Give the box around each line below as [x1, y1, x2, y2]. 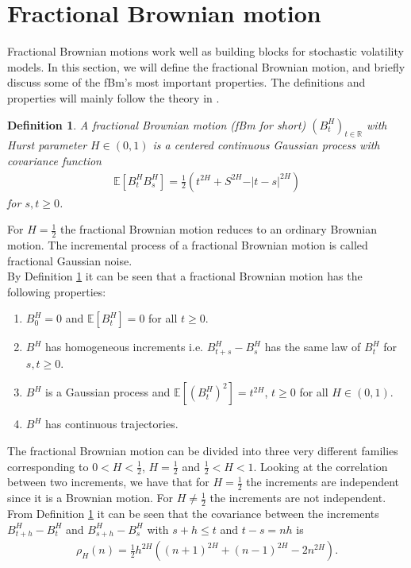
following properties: [7, 283, 106, 299]
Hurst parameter [7, 137, 87, 153]
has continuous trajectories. [45, 415, 179, 432]
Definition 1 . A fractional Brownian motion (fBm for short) [7, 116, 306, 133]
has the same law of [264, 338, 361, 355]
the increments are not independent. [209, 489, 386, 506]
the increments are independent [246, 473, 400, 490]
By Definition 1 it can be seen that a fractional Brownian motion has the [7, 268, 363, 284]
